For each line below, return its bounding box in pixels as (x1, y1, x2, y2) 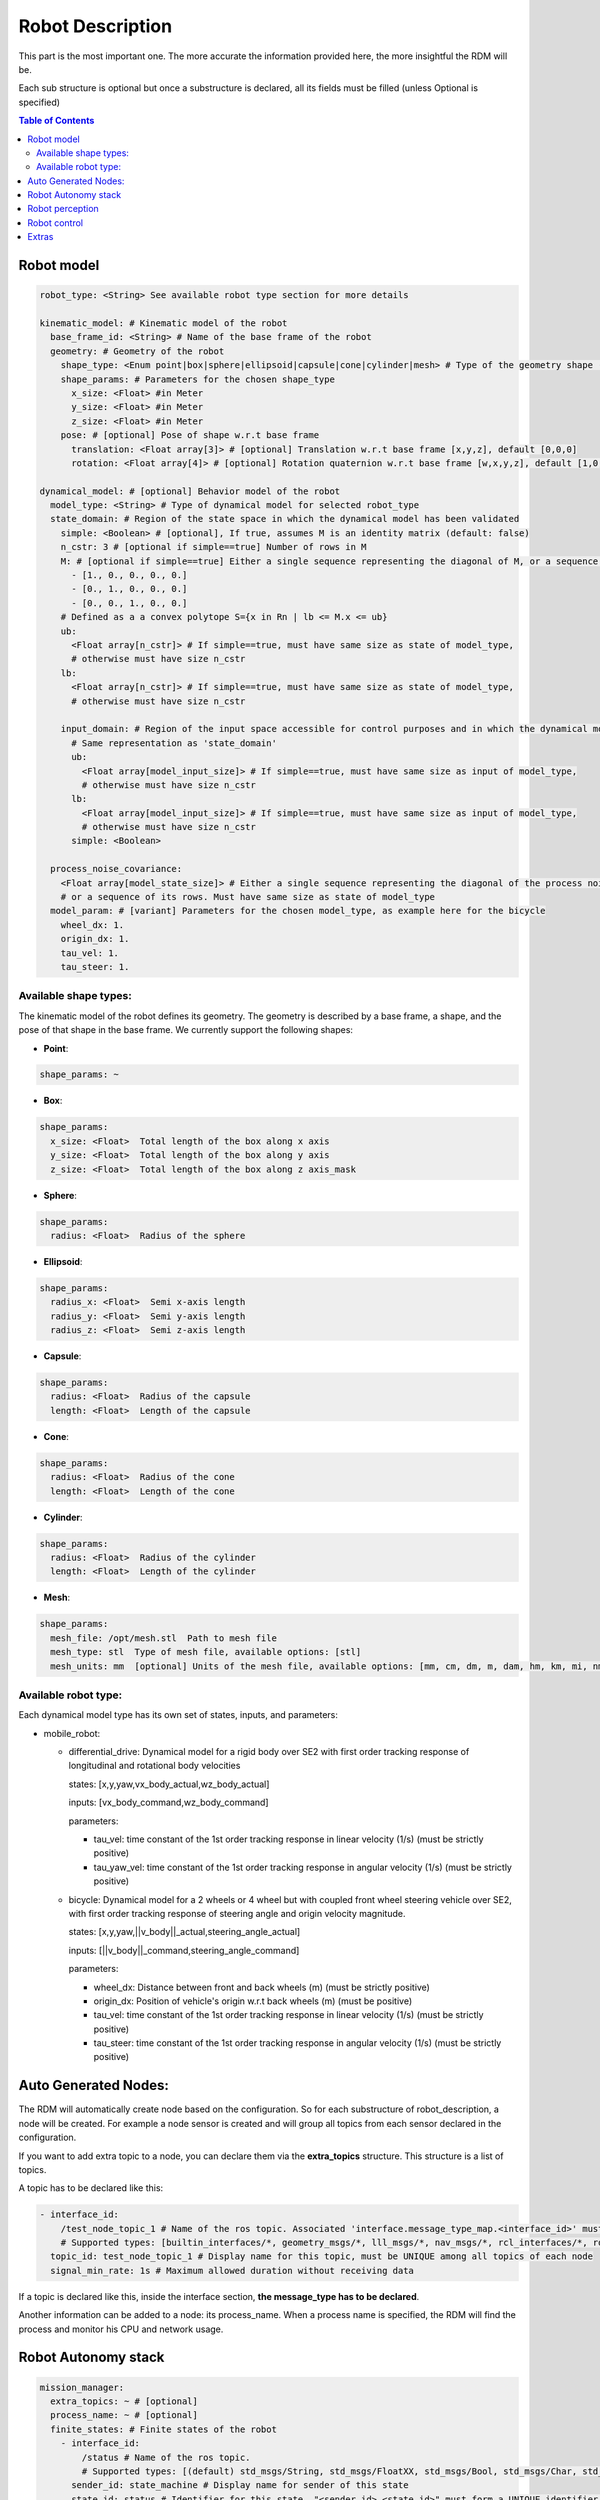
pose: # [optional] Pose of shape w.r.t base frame (60, 430, 320, 441)
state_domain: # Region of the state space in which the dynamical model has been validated (50, 513, 520, 525)
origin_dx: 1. (60, 933, 130, 945)
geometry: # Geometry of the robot (50, 345, 225, 357)
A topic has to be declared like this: (18, 2182, 164, 2194)
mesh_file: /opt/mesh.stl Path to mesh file (50, 1632, 277, 1644)
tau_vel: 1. (60, 947, 120, 959)
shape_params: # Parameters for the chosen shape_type (60, 373, 335, 385)
